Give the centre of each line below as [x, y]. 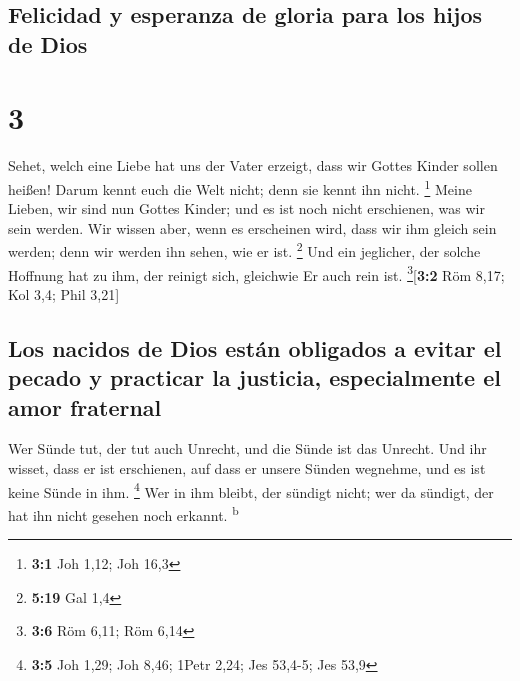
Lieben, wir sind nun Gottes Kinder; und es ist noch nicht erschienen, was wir [246, 208]
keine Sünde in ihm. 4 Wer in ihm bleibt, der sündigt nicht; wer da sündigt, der [251, 490]
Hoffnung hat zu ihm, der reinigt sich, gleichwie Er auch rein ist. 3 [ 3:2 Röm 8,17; [256, 273]
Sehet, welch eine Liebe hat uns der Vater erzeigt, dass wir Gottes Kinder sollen [253, 165]
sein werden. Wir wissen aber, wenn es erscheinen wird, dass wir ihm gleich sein [252, 227]
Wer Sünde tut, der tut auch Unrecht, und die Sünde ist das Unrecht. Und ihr [247, 448]
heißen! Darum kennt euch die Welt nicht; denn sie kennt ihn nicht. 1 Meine [240, 187]
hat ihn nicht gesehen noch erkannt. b [123, 513]
